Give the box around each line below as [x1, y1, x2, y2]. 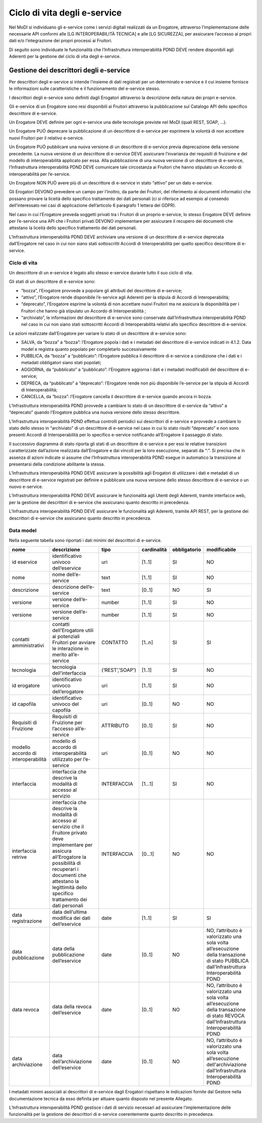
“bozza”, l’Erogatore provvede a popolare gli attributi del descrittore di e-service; [21, 287, 182, 293]
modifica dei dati [52, 915, 91, 922]
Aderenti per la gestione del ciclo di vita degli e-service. [9, 53, 121, 59]
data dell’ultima [52, 908, 87, 915]
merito [52, 651, 67, 658]
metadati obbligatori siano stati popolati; [21, 360, 102, 366]
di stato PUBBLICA [206, 957, 249, 964]
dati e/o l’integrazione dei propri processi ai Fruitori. [9, 38, 113, 44]
